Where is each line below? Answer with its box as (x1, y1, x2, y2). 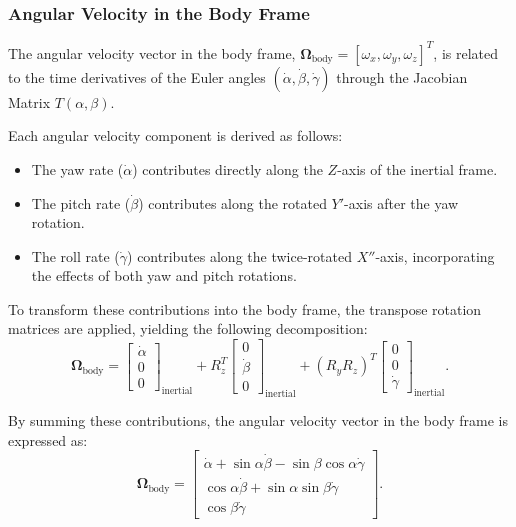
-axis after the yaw (344, 192, 459, 213)
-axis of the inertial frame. (337, 158, 498, 179)
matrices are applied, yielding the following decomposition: (8, 318, 368, 339)
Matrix (8, 91, 51, 112)
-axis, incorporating (375, 245, 495, 266)
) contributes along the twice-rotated (127, 245, 352, 266)
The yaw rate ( (31, 158, 124, 179)
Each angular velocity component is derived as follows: (8, 125, 343, 146)
